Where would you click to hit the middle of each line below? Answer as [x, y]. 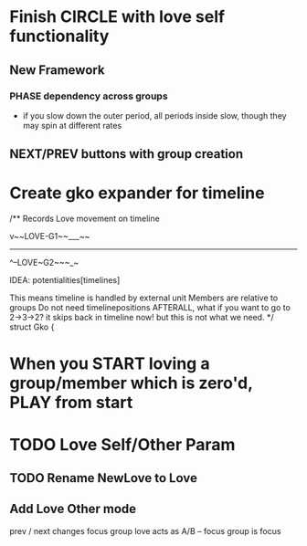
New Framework [57, 70]
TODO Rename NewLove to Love [104, 478]
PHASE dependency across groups [89, 96]
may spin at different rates [72, 125]
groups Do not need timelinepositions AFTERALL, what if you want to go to [150, 308]
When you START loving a [110, 364]
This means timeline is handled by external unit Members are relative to [144, 298]
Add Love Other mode [73, 509]
